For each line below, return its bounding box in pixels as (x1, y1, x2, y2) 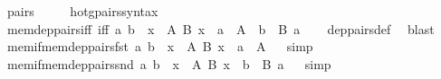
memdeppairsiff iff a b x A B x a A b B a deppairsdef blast (6, 19, 435, 38)
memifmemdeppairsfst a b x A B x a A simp (6, 37, 313, 56)
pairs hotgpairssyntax (6, 2, 158, 20)
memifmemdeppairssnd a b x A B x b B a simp (6, 54, 331, 73)
